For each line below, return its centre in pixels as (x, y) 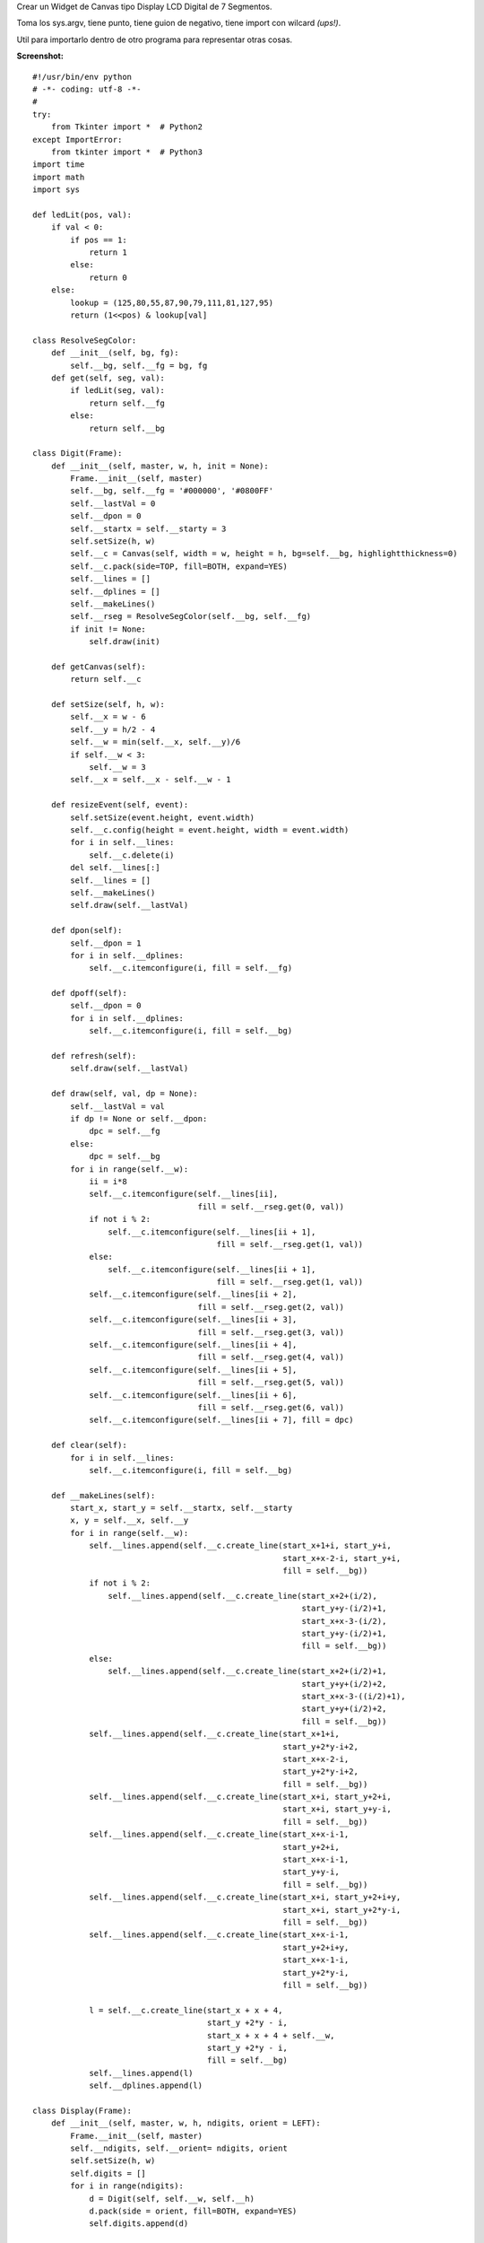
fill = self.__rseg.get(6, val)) (271, 1407)
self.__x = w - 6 (108, 717)
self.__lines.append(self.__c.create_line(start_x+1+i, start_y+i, (240, 1546)
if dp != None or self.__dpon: (139, 1118)
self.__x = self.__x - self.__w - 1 (151, 780)
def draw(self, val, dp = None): (125, 1094)
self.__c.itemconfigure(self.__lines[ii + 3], (193, 1320)
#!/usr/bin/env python (82, 77)
